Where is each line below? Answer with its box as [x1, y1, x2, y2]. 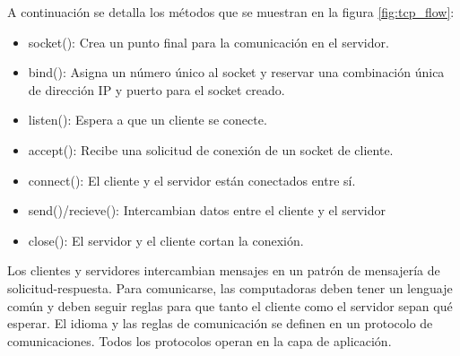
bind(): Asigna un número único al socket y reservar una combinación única [28, 63, 445, 82]
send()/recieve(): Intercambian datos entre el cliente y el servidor [28, 201, 386, 220]
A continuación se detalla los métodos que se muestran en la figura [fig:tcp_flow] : [7, 3, 455, 21]
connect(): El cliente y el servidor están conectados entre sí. [28, 170, 356, 189]
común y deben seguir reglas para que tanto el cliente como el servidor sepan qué [7, 296, 453, 315]
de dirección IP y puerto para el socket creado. [28, 80, 285, 99]
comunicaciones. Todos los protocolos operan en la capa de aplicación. [7, 331, 392, 350]
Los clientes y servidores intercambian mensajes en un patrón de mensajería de [7, 261, 440, 280]
